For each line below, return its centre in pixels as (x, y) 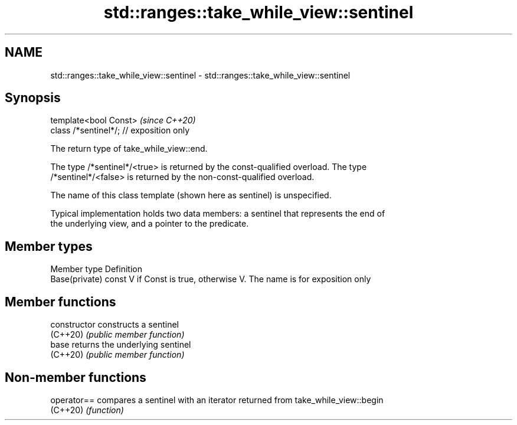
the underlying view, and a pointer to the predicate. (150, 224)
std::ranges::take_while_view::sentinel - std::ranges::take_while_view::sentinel (200, 75)
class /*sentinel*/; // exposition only (120, 130)
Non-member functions (76, 377)
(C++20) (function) (87, 410)
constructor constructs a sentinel (114, 325)
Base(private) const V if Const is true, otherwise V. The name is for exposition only (211, 279)
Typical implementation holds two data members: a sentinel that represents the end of (218, 214)
